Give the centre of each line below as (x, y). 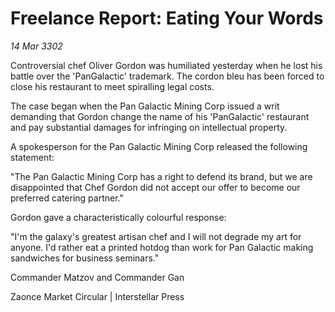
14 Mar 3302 (36, 46)
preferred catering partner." (67, 198)
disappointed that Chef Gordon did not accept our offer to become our (155, 187)
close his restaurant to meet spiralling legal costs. (112, 86)
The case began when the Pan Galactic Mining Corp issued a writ (145, 106)
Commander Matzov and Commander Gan (97, 277)
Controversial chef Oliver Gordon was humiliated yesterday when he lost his (166, 65)
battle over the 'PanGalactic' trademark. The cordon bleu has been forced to (167, 76)
